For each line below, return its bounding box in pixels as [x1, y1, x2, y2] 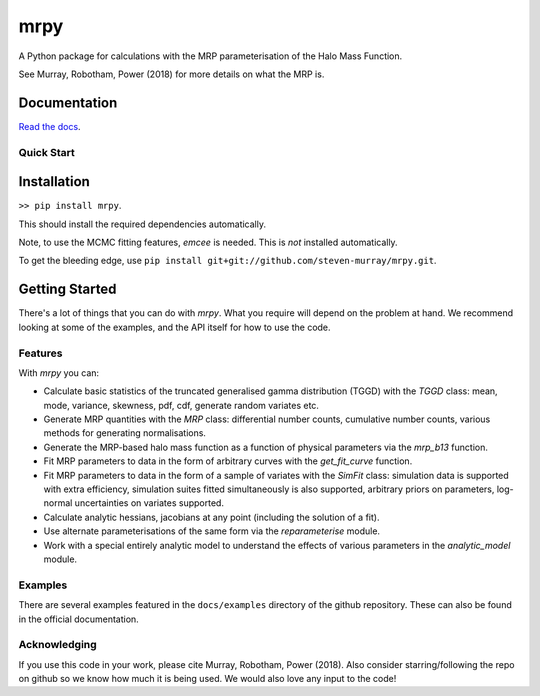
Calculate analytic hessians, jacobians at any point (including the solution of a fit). [43, 511, 380, 523]
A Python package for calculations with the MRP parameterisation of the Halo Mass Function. [18, 50, 403, 62]
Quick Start [18, 145, 75, 159]
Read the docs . [18, 120, 81, 132]
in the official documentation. [18, 613, 139, 625]
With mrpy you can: [18, 366, 100, 379]
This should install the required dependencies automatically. [18, 218, 267, 230]
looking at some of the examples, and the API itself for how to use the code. [18, 321, 331, 333]
